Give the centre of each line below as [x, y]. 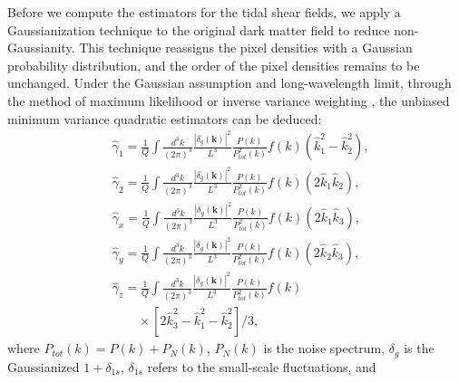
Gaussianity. [41, 48]
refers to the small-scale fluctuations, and [262, 366]
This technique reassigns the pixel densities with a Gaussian [246, 48]
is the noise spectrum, [324, 348]
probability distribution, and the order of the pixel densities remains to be [214, 65]
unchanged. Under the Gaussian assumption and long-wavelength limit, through [229, 83]
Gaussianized [44, 366]
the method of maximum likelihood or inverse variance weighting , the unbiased [229, 100]
